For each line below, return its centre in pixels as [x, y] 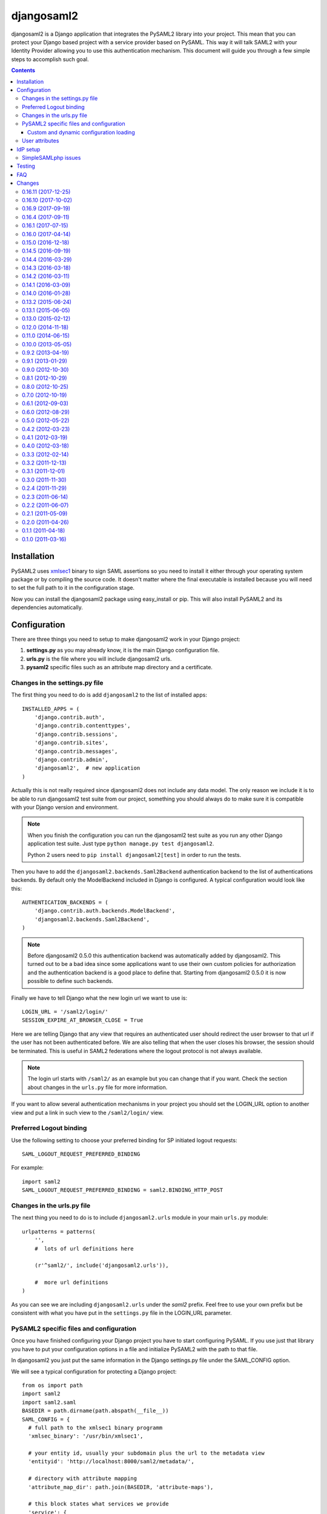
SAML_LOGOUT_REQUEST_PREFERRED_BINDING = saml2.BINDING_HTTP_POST [123, 1190]
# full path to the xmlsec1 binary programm [95, 1427]
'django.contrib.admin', [71, 760]
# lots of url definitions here [84, 1248]
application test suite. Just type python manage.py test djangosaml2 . [121, 844]
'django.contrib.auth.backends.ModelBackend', [105, 911]
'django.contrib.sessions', [76, 734]
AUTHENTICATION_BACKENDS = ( [65, 903]
